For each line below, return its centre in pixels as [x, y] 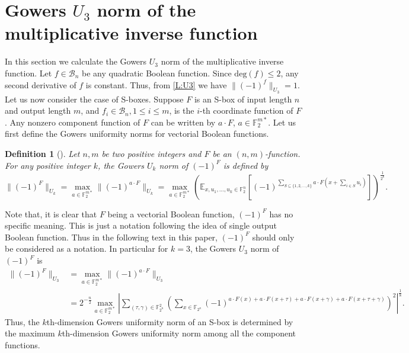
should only [273, 237]
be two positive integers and [151, 154]
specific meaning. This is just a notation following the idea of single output [141, 225]
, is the [182, 110]
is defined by [246, 165]
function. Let [28, 73]
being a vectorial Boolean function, [171, 214]
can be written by [183, 122]
